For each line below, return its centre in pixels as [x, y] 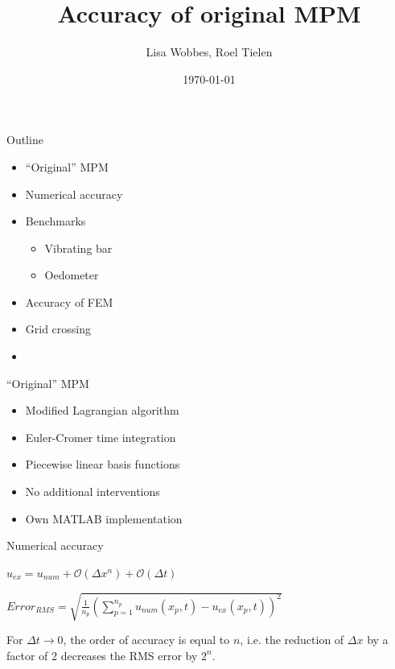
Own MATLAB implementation [104, 518]
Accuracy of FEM [69, 301]
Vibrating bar [78, 248]
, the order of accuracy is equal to [146, 639]
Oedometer [72, 275]
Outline [25, 140]
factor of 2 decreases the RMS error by [102, 655]
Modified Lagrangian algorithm [102, 410]
